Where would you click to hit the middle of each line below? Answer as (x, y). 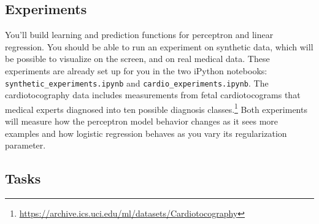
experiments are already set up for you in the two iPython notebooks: (136, 70)
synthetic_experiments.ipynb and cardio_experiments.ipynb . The (137, 83)
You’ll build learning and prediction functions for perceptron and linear (139, 35)
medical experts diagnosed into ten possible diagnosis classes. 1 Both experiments (156, 108)
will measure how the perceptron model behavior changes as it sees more (142, 121)
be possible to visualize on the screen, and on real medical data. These (137, 59)
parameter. (25, 145)
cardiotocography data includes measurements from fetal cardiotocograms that (153, 95)
